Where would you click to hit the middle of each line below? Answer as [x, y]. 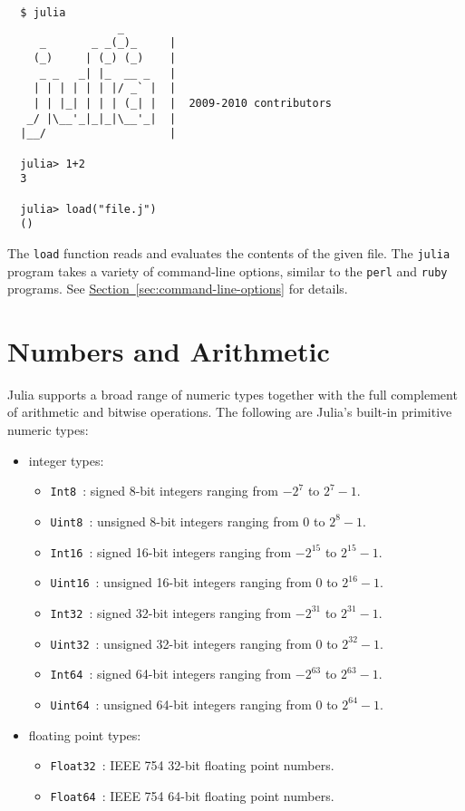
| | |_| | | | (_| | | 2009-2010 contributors [182, 103]
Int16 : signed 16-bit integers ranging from [171, 551]
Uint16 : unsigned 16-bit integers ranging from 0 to [194, 582]
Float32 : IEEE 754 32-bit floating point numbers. [192, 765]
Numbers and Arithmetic [169, 350]
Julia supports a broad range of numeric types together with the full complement [232, 394]
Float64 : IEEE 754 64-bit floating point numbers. [192, 795]
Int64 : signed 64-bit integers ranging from [171, 674]
